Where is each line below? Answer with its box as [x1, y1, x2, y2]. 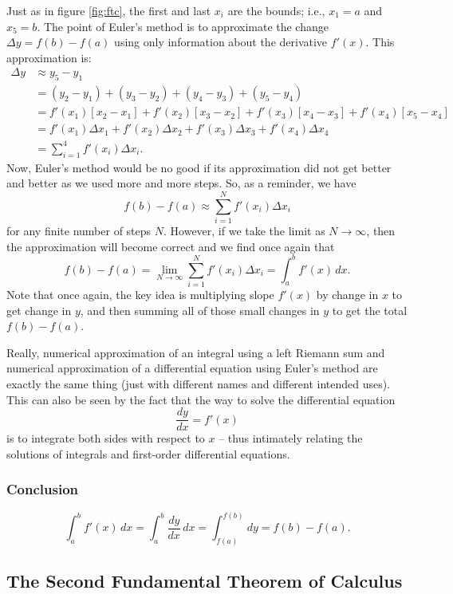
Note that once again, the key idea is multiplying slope [6, 285, 274, 302]
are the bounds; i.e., [227, 2, 325, 18]
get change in [6, 301, 72, 318]
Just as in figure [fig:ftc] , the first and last [6, 2, 211, 18]
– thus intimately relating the [219, 430, 363, 446]
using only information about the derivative [114, 33, 328, 50]
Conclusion [6, 479, 78, 499]
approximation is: [6, 49, 92, 65]
